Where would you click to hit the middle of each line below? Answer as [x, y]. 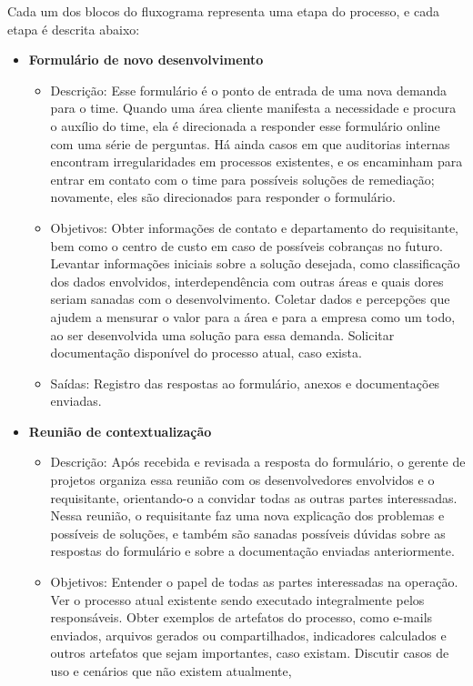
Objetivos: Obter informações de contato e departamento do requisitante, [254, 227]
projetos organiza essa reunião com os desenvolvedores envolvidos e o [242, 480]
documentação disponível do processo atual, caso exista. [206, 353]
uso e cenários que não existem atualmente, [171, 671]
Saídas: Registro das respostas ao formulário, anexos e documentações [245, 383]
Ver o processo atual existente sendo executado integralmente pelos [237, 599]
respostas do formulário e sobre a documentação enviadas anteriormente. [252, 551]
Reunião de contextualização [120, 431]
